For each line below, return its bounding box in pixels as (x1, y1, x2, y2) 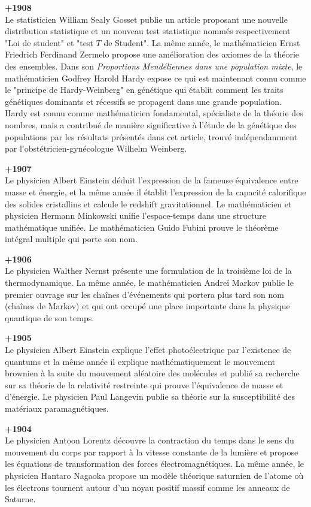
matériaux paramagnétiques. (5, 402, 109, 414)
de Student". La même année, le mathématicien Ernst (103, 36, 300, 49)
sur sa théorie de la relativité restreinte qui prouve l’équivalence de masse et (5, 378, 283, 391)
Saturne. (5, 493, 36, 505)
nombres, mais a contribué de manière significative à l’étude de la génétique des (5, 118, 297, 131)
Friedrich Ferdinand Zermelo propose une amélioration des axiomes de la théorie (5, 48, 300, 61)
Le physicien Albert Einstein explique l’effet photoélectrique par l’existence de (5, 343, 291, 356)
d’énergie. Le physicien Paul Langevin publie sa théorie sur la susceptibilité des (5, 390, 295, 403)
